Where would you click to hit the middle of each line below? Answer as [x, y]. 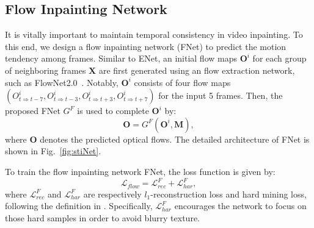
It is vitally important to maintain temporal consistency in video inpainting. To [154, 34]
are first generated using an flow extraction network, [197, 70]
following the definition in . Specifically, [79, 206]
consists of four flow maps [182, 82]
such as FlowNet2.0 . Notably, [62, 82]
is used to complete [113, 111]
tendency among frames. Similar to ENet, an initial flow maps [121, 58]
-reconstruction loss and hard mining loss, [228, 194]
